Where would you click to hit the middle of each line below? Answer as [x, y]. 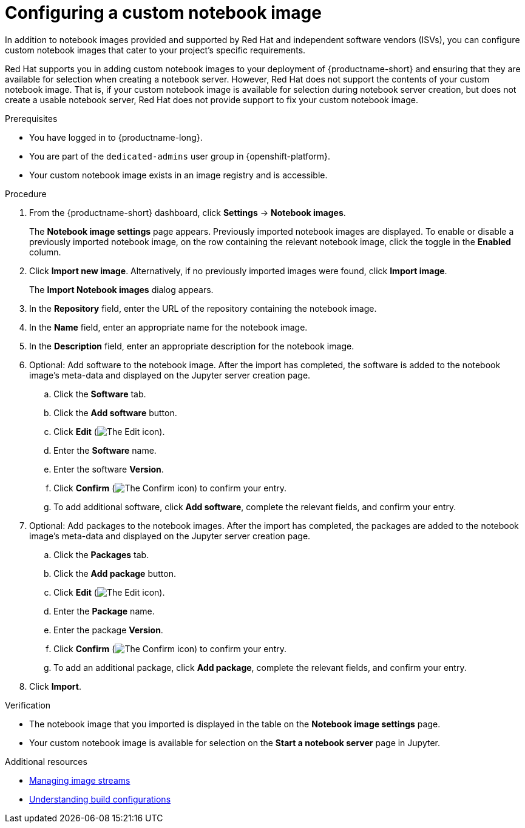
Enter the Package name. [104, 611]
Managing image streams [80, 780]
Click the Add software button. [115, 412]
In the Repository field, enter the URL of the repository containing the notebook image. [203, 308]
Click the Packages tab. [101, 554]
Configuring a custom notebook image [163, 13]
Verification [28, 705]
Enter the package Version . [108, 630]
